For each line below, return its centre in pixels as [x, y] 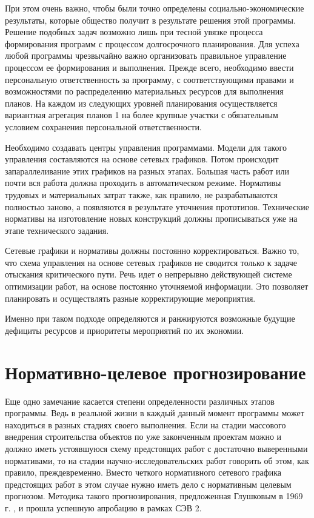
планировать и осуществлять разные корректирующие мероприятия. [130, 298]
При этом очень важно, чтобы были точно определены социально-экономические [155, 8]
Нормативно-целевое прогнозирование [155, 372]
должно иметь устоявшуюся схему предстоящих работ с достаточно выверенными [156, 448]
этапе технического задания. [57, 230]
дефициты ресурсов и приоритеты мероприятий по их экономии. [125, 330]
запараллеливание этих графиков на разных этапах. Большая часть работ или [147, 171]
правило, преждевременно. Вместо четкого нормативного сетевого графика [143, 472]
